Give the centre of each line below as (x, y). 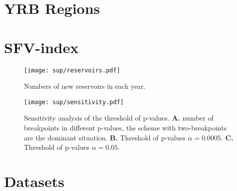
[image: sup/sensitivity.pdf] (74, 102)
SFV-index (41, 47)
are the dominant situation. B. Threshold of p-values (105, 137)
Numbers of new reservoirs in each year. (85, 86)
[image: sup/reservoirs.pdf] (72, 70)
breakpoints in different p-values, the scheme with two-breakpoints (125, 127)
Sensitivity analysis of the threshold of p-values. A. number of (119, 118)
